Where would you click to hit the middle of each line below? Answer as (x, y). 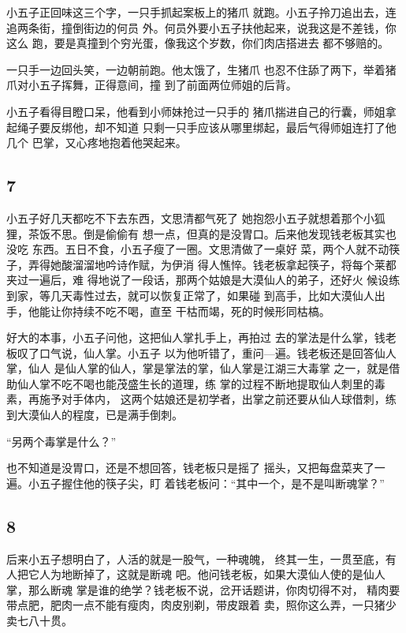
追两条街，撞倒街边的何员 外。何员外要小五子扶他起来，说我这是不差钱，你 (201, 27)
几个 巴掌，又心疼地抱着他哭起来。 (97, 142)
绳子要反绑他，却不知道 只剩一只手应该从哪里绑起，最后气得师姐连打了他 (207, 127)
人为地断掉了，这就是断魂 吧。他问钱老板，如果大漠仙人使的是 (201, 574)
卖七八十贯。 (39, 621)
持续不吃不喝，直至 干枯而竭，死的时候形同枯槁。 (201, 311)
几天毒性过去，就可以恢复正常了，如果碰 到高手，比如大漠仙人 (212, 295)
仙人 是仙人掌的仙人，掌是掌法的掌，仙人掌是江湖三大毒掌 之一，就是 (209, 368)
